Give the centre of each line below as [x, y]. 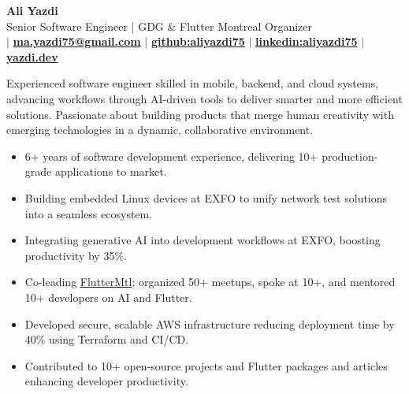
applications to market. [111, 171]
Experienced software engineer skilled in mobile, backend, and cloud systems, [193, 83]
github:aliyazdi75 [198, 41]
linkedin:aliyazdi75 [307, 41]
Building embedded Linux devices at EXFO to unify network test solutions [206, 197]
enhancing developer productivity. [106, 381]
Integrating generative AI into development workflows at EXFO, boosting [203, 240]
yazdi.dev [32, 56]
